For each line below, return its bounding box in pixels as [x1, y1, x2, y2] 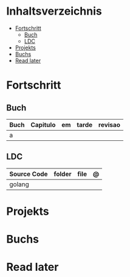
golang [9, 180, 29, 189]
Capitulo [30, 120, 56, 129]
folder [53, 170, 72, 178]
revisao [98, 120, 120, 129]
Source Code [9, 170, 48, 178]
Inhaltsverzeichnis [6, 4, 102, 18]
